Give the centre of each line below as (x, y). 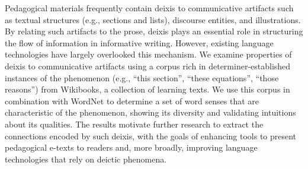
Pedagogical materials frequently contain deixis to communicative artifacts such (149, 8)
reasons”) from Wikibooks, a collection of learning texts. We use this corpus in (147, 89)
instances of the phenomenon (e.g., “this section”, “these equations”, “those (142, 77)
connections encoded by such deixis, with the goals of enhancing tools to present (151, 135)
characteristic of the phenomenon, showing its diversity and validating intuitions (150, 112)
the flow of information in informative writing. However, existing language (139, 42)
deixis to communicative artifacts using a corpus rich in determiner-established (148, 66)
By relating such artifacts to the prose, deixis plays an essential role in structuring (154, 31)
